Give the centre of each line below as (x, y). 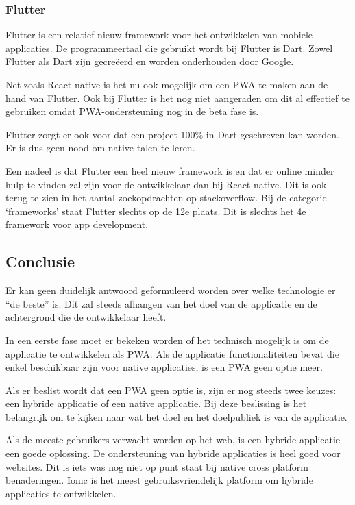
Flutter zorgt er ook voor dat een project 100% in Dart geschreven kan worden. (172, 134)
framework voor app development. (77, 224)
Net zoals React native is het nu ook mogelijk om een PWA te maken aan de (167, 84)
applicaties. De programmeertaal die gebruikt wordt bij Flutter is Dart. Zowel (169, 48)
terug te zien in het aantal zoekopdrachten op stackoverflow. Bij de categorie (166, 198)
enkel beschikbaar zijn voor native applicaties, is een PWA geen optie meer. (164, 367)
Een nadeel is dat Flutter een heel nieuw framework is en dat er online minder (170, 170)
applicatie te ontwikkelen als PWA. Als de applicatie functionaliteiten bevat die (172, 353)
